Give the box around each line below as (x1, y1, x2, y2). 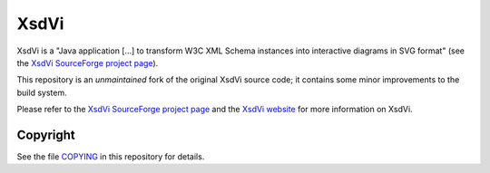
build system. (16, 87, 67, 98)
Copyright (16, 127, 76, 142)
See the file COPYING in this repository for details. (16, 151, 205, 162)
